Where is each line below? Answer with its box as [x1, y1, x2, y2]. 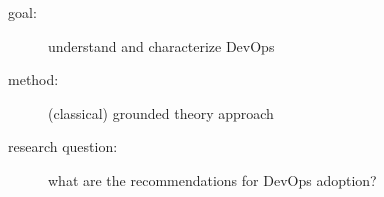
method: [8, 69, 59, 90]
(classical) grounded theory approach [48, 102, 274, 123]
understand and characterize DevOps [48, 35, 275, 56]
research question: [8, 136, 118, 157]
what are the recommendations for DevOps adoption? [48, 169, 377, 190]
